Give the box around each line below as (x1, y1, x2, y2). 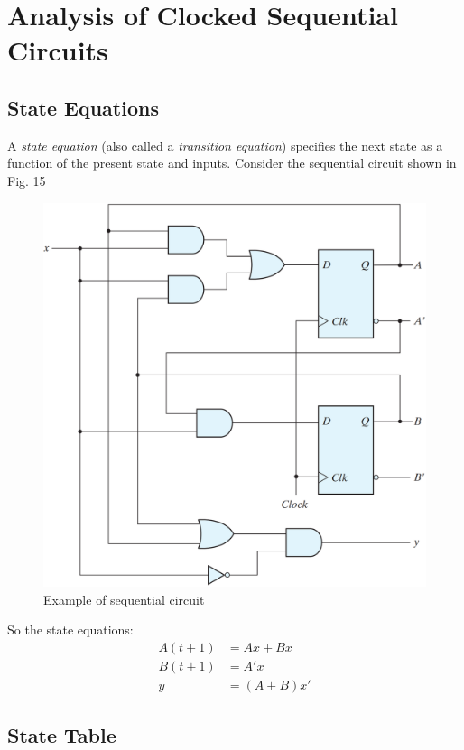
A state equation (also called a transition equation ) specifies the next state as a (7, 135, 443, 154)
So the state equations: (7, 620, 134, 639)
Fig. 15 (7, 171, 46, 190)
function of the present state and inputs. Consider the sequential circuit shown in (7, 153, 457, 172)
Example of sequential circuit (43, 589, 205, 608)
